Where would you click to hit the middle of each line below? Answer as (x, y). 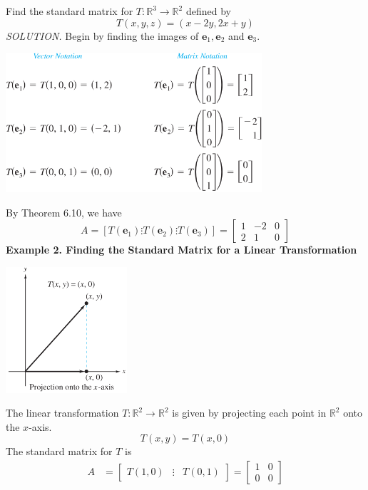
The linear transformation (62, 413)
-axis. (40, 426)
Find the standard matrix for (70, 11)
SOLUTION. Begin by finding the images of (102, 35)
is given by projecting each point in (249, 413)
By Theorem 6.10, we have (64, 212)
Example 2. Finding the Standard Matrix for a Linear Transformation (182, 250)
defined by (208, 11)
